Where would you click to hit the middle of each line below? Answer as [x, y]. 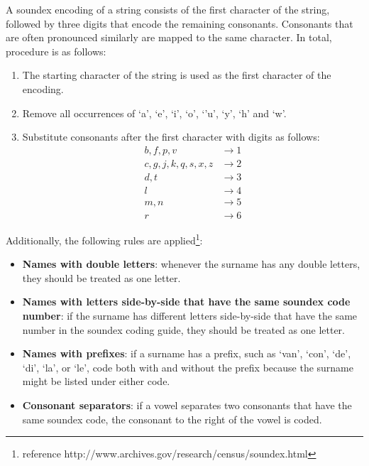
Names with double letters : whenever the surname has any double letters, [191, 264]
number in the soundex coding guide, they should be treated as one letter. [183, 329]
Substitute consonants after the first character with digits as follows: [171, 137]
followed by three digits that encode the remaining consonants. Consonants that [180, 23]
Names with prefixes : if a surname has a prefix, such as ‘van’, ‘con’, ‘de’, [187, 353]
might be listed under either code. [96, 381]
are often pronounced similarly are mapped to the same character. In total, [169, 37]
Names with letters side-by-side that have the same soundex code [186, 302]
